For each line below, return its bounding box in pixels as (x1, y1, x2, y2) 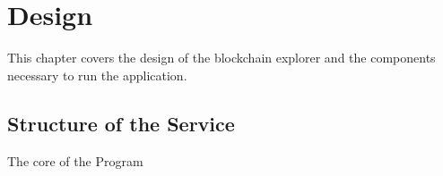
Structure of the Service (7, 109, 235, 137)
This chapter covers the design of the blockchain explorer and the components (7, 48, 436, 67)
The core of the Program (7, 151, 143, 170)
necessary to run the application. (7, 65, 187, 84)
